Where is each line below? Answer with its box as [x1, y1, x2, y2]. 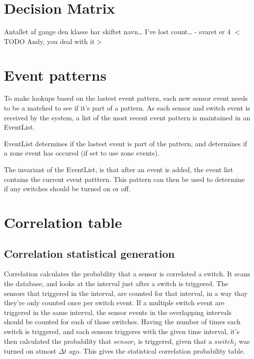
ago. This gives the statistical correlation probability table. [69, 345, 245, 356]
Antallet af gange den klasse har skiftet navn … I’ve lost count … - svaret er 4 [4, 26, 231, 37]
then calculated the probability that [4, 336, 112, 346]
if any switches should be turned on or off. [4, 183, 131, 194]
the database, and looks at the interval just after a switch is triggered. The [4, 278, 229, 288]
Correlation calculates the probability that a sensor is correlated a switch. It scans [4, 269, 251, 279]
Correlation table [4, 212, 122, 232]
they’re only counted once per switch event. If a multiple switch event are [4, 297, 225, 308]
